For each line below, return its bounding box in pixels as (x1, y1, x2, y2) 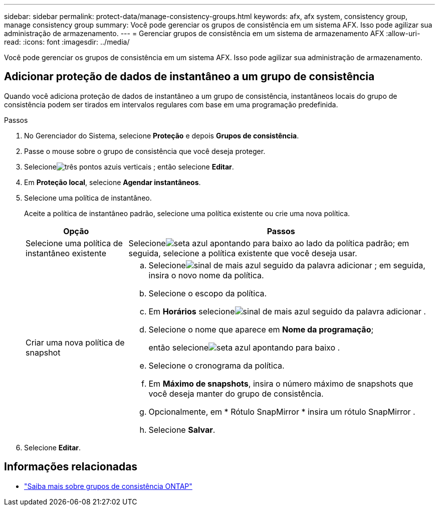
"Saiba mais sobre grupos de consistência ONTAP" (24, 481, 192, 490)
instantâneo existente (26, 248, 106, 258)
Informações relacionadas (4, 460, 138, 473)
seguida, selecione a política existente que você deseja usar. (128, 248, 357, 258)
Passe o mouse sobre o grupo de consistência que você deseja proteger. (24, 146, 266, 155)
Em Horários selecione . (148, 306, 426, 316)
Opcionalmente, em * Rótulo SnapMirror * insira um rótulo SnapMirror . (148, 406, 415, 417)
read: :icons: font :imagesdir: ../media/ (4, 38, 130, 46)
